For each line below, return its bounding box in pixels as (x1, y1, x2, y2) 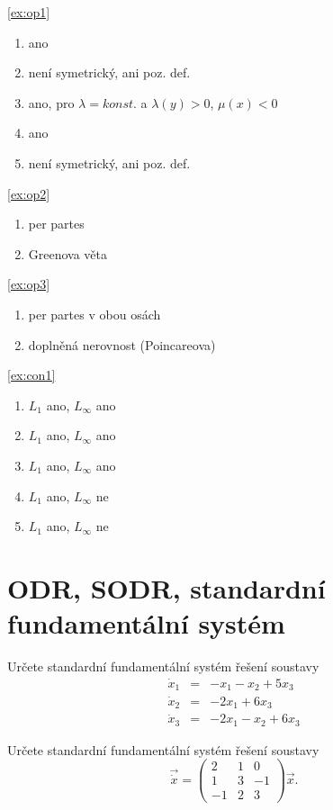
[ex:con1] (7, 365, 56, 384)
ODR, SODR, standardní (7, 569, 326, 606)
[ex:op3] (7, 274, 50, 293)
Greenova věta (28, 244, 108, 263)
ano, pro (28, 93, 75, 112)
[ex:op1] (7, 3, 50, 21)
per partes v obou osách (28, 304, 161, 323)
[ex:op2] (7, 184, 50, 202)
